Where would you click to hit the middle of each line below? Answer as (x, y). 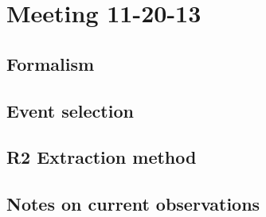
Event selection (70, 110)
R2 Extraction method (102, 157)
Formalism (51, 63)
